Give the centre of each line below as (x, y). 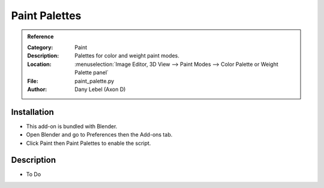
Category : (40, 47)
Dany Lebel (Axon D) (100, 89)
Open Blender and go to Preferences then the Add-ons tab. (99, 135)
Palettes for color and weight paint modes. (127, 56)
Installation (32, 112)
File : (33, 81)
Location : (39, 64)
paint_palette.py (94, 81)
